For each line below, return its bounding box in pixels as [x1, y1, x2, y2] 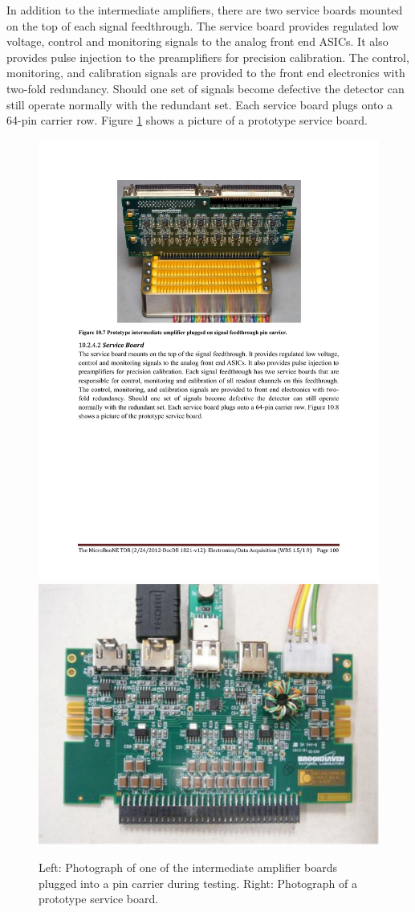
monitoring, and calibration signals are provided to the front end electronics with [6, 64, 405, 81]
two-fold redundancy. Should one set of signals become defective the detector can [6, 80, 405, 96]
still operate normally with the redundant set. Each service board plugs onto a [6, 96, 393, 112]
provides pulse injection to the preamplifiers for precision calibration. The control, [6, 48, 409, 65]
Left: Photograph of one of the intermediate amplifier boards [39, 859, 338, 876]
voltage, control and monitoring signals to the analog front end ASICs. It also [6, 33, 389, 50]
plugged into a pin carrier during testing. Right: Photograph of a [39, 874, 358, 891]
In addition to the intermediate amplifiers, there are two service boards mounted [6, 2, 403, 18]
